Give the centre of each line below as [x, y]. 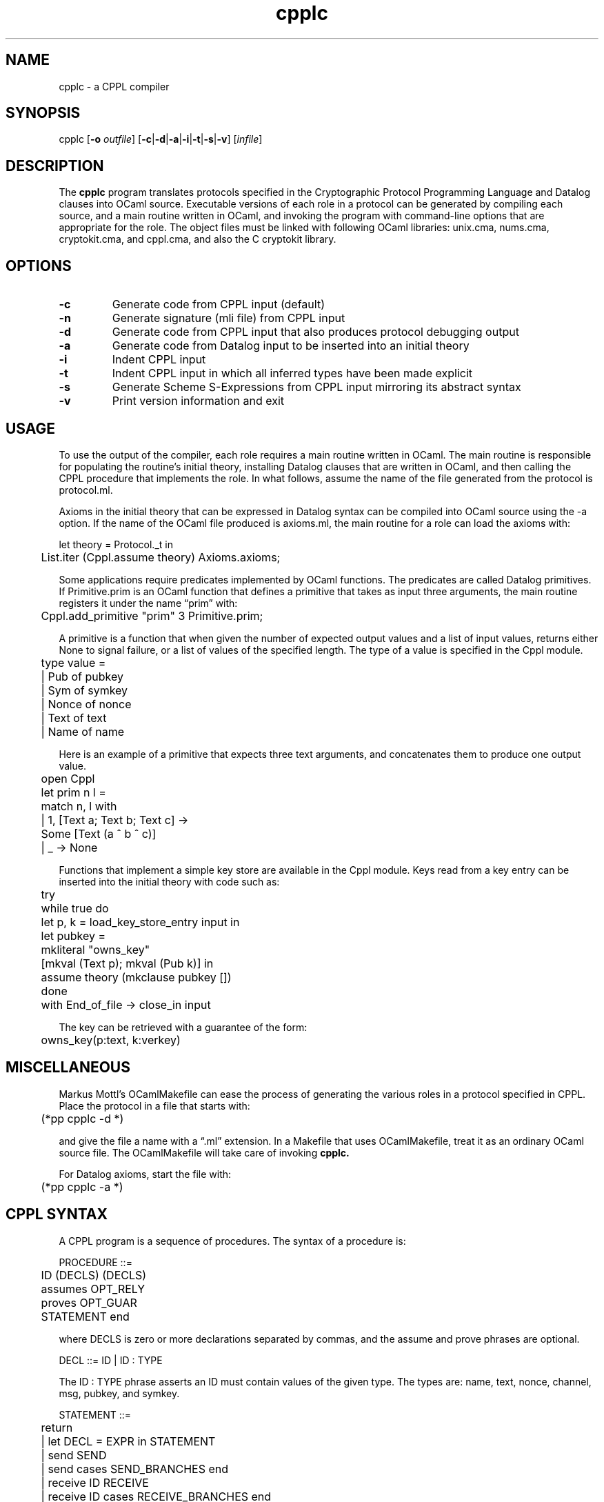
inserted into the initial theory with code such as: [169, 881]
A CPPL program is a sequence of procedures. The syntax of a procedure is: [232, 1241]
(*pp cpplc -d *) [82, 1118]
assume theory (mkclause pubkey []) [136, 977]
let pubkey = [73, 935]
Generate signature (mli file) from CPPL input [229, 318]
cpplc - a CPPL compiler [114, 86]
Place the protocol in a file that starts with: [154, 1105]
